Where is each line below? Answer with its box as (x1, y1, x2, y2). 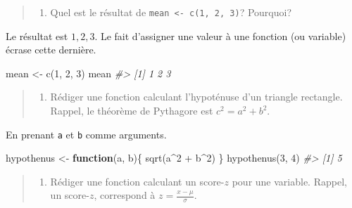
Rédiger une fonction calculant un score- (50, 174, 225, 188)
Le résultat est (6, 28, 68, 43)
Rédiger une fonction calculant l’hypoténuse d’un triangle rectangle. (50, 89, 343, 104)
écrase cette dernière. (6, 42, 96, 57)
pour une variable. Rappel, (232, 174, 347, 188)
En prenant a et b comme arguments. (6, 126, 167, 141)
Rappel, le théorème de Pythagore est (50, 103, 213, 118)
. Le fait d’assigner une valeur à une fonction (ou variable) (94, 28, 346, 43)
